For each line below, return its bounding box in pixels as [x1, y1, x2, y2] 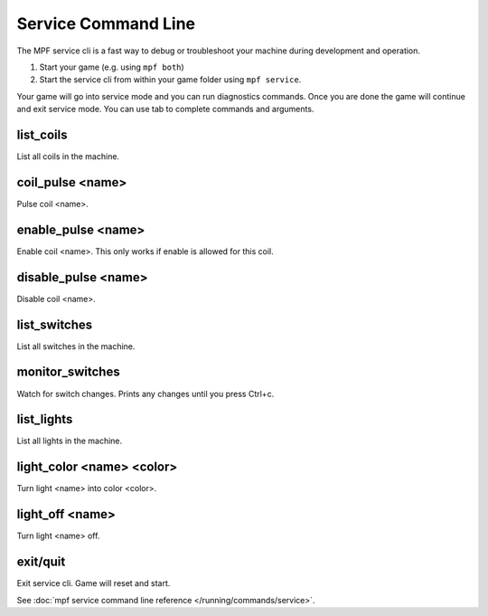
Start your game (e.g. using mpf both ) [39, 62, 184, 72]
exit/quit [16, 554, 66, 570]
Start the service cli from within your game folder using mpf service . [39, 74, 302, 85]
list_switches [16, 317, 93, 332]
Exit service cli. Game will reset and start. [16, 578, 171, 589]
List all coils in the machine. [16, 151, 120, 162]
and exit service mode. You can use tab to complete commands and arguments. [16, 104, 314, 115]
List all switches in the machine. [16, 340, 136, 352]
